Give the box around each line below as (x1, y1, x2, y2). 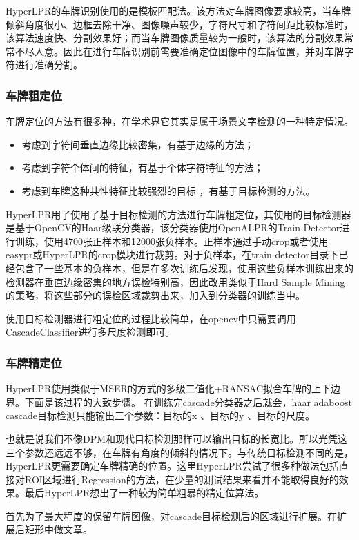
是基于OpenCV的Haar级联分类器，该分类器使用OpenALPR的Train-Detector (6, 220, 340, 235)
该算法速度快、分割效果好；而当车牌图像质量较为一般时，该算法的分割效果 (6, 30, 344, 45)
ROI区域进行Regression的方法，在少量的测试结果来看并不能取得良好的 (24, 472, 339, 486)
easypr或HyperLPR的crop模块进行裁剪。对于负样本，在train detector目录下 (6, 247, 339, 262)
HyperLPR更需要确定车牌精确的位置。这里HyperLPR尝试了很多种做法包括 (6, 459, 339, 473)
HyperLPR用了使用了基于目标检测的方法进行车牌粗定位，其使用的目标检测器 (6, 206, 351, 221)
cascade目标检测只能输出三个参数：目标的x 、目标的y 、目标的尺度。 (6, 408, 316, 423)
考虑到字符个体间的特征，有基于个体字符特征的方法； (21, 160, 264, 175)
